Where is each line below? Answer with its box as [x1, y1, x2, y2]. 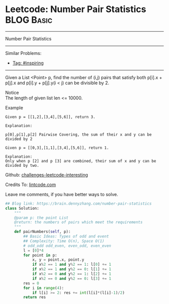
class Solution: [5, 206, 39, 211]
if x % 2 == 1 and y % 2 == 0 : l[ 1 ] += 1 [32, 267, 112, 272]
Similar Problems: [5, 50, 42, 56]
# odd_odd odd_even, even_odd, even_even [23, 243, 112, 248]
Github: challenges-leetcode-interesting [5, 171, 88, 177]
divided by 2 [5, 136, 33, 142]
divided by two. [5, 163, 39, 168]
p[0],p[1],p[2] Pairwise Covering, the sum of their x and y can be [5, 132, 152, 137]
